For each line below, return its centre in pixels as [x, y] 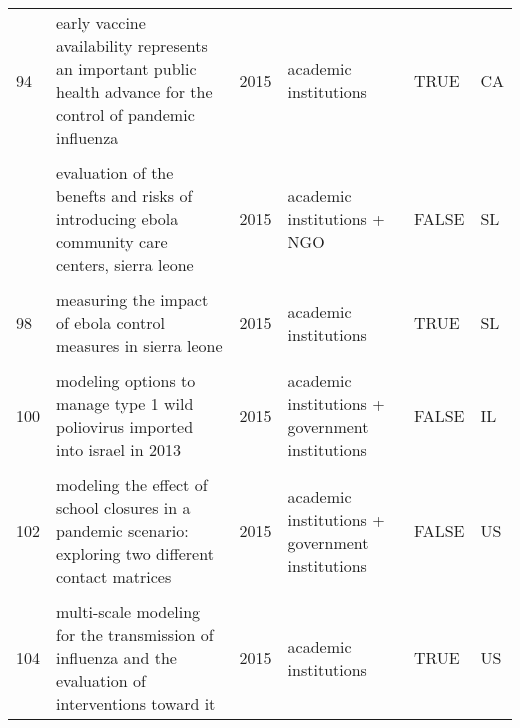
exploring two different [135, 553]
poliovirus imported [125, 426]
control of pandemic [125, 114]
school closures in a [123, 507]
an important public [126, 68]
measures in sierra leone [139, 345]
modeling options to [126, 380]
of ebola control [110, 322]
